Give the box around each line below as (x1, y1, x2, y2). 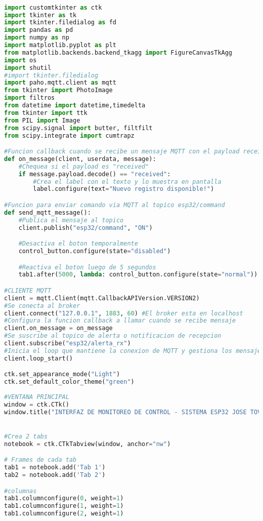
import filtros (4, 94, 55, 102)
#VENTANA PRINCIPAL (4, 393, 69, 400)
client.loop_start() (4, 354, 73, 362)
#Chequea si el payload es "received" (18, 163, 149, 170)
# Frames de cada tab (4, 456, 77, 464)
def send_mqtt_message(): (4, 209, 91, 216)
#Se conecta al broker (4, 302, 80, 309)
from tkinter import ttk (4, 109, 87, 116)
